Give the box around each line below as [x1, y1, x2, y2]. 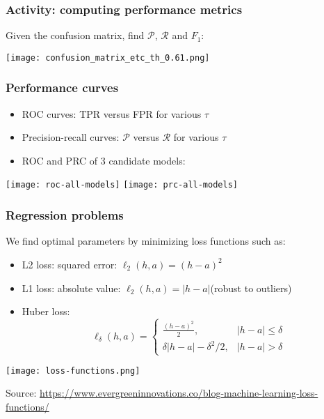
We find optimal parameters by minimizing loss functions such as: [6, 234, 286, 248]
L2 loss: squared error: [22, 257, 118, 271]
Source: [6, 386, 37, 400]
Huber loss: [22, 304, 70, 319]
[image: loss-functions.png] [6, 365, 140, 376]
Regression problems [6, 206, 124, 224]
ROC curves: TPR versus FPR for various [22, 106, 202, 121]
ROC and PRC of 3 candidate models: [22, 153, 186, 167]
